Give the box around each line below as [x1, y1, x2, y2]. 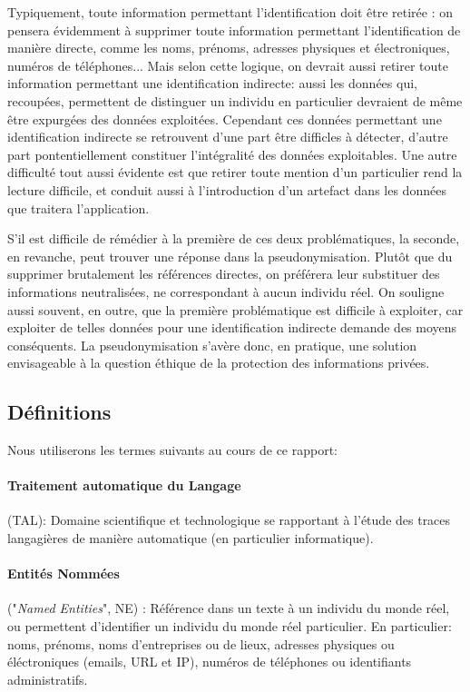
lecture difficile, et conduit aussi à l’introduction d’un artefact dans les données [7, 180, 446, 199]
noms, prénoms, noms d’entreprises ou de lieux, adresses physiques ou [7, 634, 395, 653]
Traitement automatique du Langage [7, 476, 241, 495]
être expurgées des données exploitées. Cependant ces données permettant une [7, 109, 442, 128]
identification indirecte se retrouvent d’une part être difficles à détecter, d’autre [7, 127, 448, 146]
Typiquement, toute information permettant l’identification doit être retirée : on [7, 3, 454, 21]
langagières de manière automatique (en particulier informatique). [7, 529, 374, 548]
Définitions [7, 398, 112, 426]
